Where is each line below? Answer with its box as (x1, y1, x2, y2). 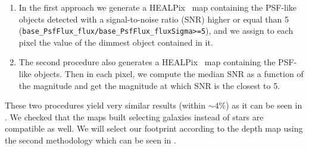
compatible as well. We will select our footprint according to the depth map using (5, 122, 303, 135)
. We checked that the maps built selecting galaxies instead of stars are (5, 110, 264, 123)
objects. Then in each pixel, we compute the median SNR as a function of (34, 68, 304, 80)
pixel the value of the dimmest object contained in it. (18, 36, 213, 48)
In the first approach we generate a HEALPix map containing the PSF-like (18, 1, 297, 13)
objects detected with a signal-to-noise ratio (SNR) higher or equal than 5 (18, 12, 289, 25)
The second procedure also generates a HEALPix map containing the (18, 56, 276, 68)
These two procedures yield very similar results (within (5, 99, 205, 111)
